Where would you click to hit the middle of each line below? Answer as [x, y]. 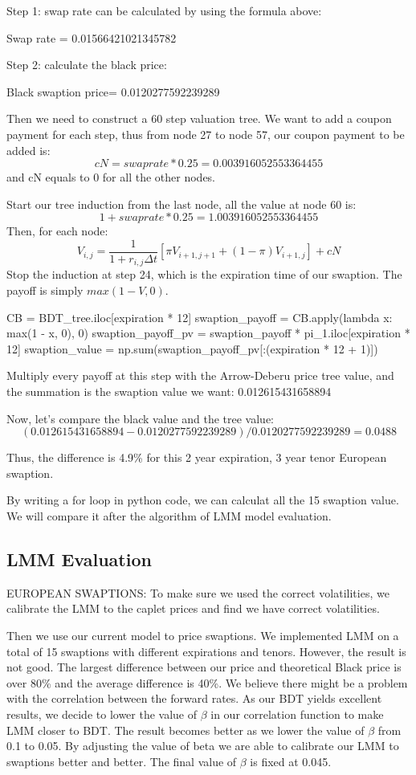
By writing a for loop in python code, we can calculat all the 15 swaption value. [203, 500]
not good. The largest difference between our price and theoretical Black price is [204, 667]
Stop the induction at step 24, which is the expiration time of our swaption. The [204, 274]
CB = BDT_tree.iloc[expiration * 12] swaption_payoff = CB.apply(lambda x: [200, 317]
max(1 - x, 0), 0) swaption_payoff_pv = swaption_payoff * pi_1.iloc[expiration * [208, 333]
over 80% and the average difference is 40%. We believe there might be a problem [207, 682]
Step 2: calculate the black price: [87, 65]
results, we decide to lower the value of [102, 714]
